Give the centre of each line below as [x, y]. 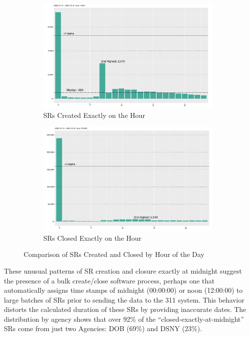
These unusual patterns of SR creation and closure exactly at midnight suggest [123, 270]
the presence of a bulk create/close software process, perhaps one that [109, 280]
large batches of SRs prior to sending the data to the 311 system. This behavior [124, 299]
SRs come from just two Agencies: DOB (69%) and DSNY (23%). [103, 328]
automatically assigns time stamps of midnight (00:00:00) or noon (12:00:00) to [123, 290]
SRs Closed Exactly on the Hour [93, 238]
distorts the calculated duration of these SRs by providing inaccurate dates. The [125, 309]
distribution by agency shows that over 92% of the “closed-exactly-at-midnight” [124, 319]
